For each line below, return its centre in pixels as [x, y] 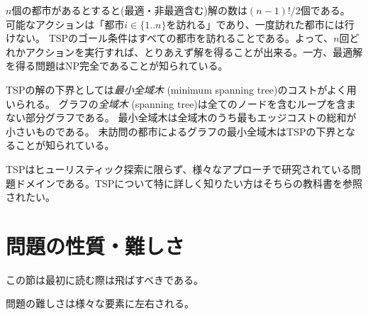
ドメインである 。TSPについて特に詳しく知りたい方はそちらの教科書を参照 [189, 183]
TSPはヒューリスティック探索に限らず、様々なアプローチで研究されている [178, 168]
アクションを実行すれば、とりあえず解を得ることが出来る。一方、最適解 [194, 51]
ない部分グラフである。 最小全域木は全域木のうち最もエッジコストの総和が [181, 117]
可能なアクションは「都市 [65, 24]
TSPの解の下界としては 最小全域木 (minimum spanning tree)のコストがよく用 [181, 89]
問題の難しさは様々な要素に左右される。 [100, 303]
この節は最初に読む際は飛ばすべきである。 [105, 279]
